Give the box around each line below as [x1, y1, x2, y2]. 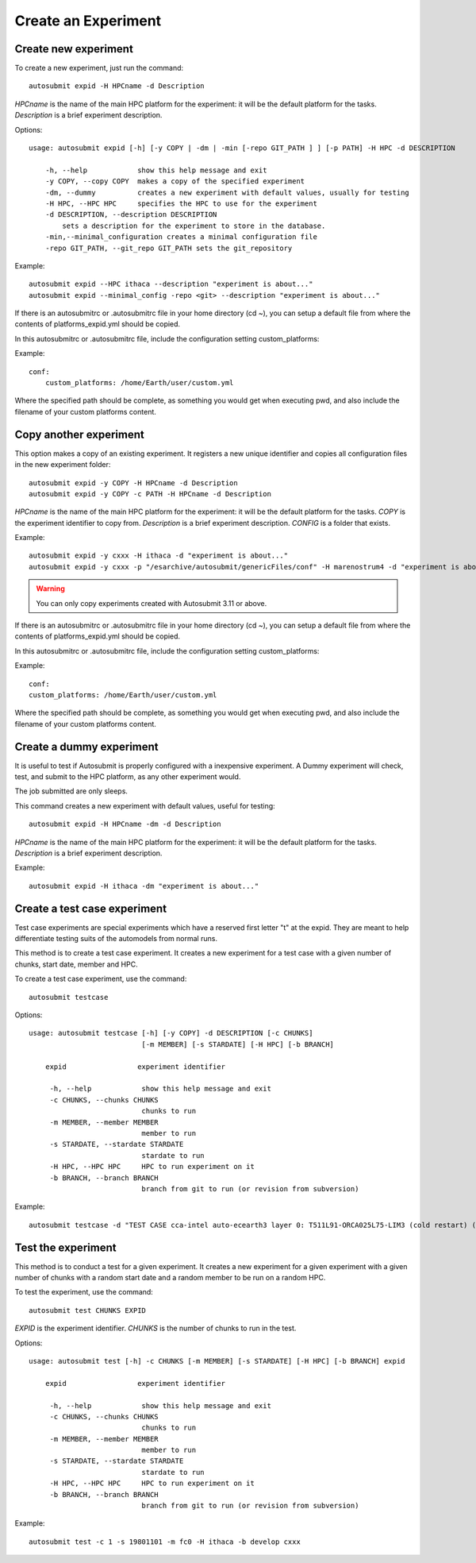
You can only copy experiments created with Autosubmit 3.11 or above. [36, 598, 267, 608]
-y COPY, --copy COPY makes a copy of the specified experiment [44, 177, 305, 186]
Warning [36, 584, 65, 593]
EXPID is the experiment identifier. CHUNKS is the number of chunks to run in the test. [14, 1323, 297, 1333]
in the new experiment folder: [14, 460, 111, 469]
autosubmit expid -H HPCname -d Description [29, 82, 205, 91]
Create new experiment [14, 42, 134, 56]
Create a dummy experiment [14, 739, 159, 754]
